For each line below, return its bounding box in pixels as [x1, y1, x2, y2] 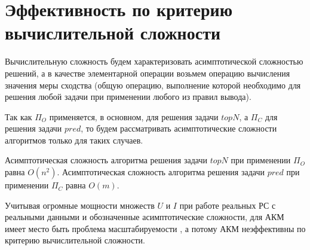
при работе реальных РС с [179, 199, 276, 211]
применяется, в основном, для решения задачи [49, 110, 219, 123]
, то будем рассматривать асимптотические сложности [81, 122, 277, 135]
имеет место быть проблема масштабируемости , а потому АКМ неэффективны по [5, 222, 306, 234]
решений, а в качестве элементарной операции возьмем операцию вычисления [5, 66, 290, 79]
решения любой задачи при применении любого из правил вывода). [5, 90, 251, 103]
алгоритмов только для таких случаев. [5, 133, 143, 146]
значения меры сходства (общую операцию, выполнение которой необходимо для [5, 78, 301, 91]
